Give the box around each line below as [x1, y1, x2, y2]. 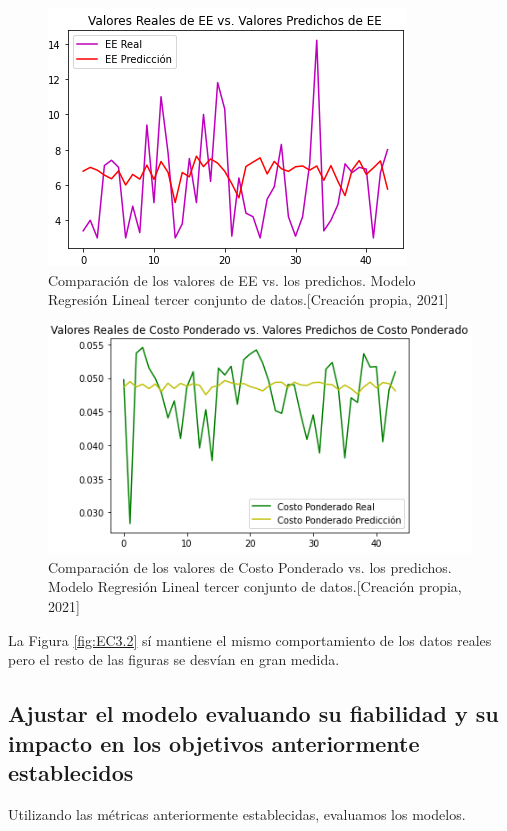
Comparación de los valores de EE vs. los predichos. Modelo [48, 269, 416, 290]
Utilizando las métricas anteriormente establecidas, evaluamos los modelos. [8, 803, 466, 824]
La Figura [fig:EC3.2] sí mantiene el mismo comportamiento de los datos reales [8, 629, 492, 650]
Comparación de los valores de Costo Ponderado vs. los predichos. [48, 556, 452, 577]
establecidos [8, 756, 134, 787]
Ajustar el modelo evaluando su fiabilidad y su [8, 698, 499, 729]
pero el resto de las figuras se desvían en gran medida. [8, 649, 340, 670]
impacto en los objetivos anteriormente [8, 727, 420, 758]
